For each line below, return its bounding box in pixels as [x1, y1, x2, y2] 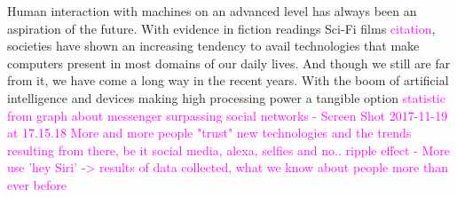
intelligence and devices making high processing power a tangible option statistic [7, 88, 445, 106]
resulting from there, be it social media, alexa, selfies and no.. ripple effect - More [7, 140, 451, 159]
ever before [7, 175, 67, 193]
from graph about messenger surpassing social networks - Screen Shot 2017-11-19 [7, 106, 448, 124]
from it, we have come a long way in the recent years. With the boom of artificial [7, 71, 449, 90]
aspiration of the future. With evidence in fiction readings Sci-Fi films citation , [7, 19, 436, 37]
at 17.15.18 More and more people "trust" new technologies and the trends [7, 123, 412, 142]
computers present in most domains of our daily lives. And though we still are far [7, 53, 451, 72]
